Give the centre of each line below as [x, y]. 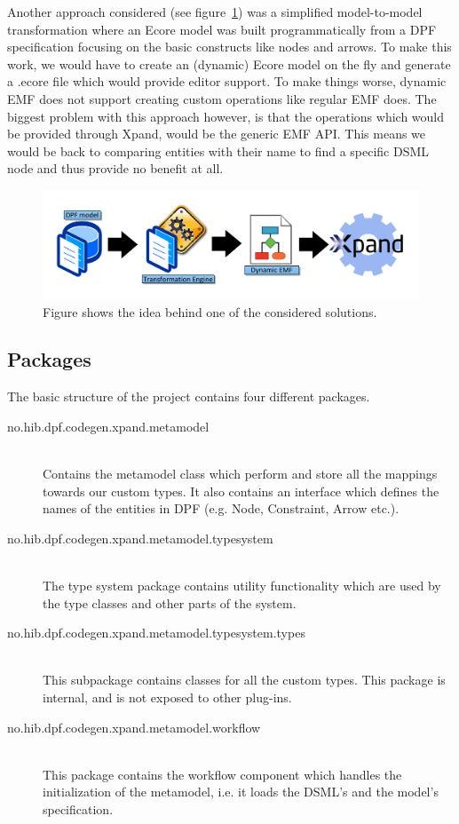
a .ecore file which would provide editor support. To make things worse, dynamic [227, 81]
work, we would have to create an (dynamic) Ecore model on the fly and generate [229, 63]
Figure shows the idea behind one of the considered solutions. [210, 311]
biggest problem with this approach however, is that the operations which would [226, 116]
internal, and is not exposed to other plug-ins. [167, 697]
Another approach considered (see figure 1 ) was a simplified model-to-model [215, 12]
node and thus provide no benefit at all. [115, 168]
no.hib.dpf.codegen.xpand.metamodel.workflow [134, 727]
